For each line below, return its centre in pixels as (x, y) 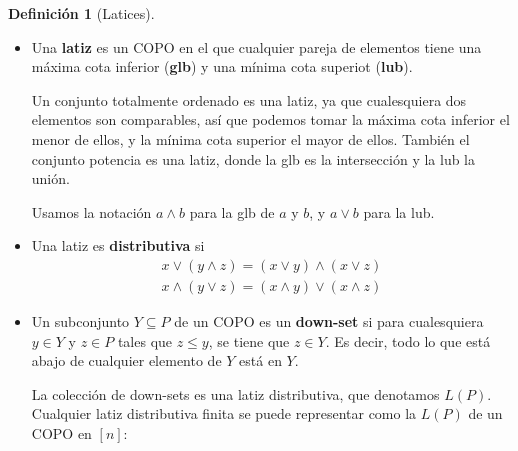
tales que (145, 340)
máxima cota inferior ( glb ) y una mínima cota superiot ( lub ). (222, 66)
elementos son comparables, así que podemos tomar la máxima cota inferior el (270, 119)
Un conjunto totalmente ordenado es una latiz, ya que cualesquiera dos (249, 99)
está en (260, 360)
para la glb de (232, 211)
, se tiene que (249, 340)
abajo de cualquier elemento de (126, 360)
